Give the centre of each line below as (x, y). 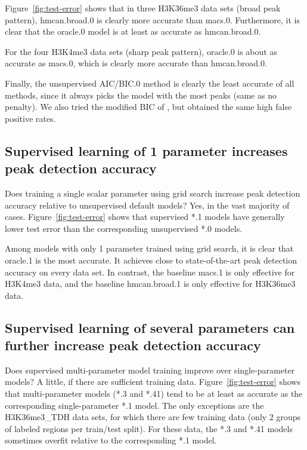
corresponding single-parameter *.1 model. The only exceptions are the (134, 405)
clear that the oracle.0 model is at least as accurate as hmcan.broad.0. (133, 31)
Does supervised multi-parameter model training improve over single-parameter (150, 370)
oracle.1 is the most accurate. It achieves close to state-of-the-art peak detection (151, 260)
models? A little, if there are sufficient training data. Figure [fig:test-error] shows (153, 382)
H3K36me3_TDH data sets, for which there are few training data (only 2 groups (153, 417)
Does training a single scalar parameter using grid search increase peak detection (153, 193)
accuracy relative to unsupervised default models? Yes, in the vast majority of (147, 205)
